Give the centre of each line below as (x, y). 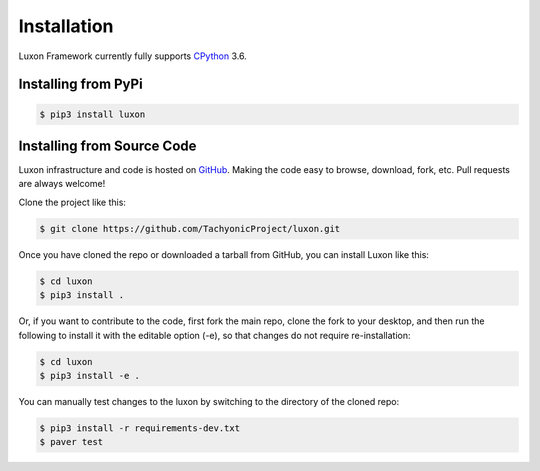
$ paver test (71, 442)
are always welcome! (62, 184)
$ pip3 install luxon (92, 114)
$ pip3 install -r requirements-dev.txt (139, 428)
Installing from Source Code (107, 145)
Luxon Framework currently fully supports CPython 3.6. (132, 56)
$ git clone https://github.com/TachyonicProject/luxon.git (190, 228)
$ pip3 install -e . (89, 375)
